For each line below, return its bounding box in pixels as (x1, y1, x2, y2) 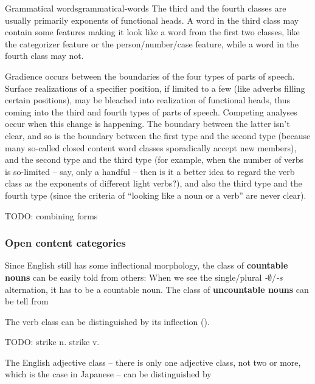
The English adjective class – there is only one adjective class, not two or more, (5, 355, 301, 368)
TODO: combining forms (5, 209, 98, 222)
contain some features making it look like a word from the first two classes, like (5, 26, 300, 38)
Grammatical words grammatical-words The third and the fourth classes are (5, 2, 286, 14)
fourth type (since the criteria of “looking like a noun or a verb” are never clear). (5, 188, 306, 201)
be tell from (5, 295, 49, 307)
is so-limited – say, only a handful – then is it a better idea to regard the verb (5, 165, 295, 177)
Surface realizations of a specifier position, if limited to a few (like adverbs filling (5, 81, 305, 94)
